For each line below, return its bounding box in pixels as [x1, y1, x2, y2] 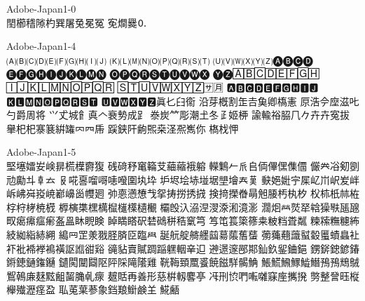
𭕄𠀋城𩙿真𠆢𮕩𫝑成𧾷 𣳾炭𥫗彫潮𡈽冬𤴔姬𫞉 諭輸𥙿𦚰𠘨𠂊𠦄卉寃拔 [48, 107, 350, 122]
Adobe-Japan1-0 [6, 1, 76, 15]
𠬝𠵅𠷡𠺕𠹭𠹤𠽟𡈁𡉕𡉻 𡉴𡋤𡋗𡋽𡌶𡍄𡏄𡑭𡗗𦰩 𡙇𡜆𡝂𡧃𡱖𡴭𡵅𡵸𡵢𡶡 [58, 172, 359, 187]
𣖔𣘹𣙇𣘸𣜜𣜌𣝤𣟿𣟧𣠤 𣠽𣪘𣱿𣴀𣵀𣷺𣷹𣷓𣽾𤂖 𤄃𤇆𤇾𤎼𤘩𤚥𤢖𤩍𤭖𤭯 [58, 199, 359, 214]
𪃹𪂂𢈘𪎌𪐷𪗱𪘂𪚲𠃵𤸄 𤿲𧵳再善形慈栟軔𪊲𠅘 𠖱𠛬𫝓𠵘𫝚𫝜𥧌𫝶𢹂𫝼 [6, 268, 308, 283]
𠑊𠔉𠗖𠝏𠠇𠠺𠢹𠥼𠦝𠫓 [310, 158, 359, 173]
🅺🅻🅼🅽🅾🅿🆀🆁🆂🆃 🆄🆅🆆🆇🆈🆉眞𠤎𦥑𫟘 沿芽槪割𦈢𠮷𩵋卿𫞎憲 [6, 93, 297, 108]
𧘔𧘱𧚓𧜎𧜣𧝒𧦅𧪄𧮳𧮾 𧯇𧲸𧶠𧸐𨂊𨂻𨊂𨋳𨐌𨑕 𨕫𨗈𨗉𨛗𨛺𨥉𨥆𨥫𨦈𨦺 [6, 241, 308, 255]
